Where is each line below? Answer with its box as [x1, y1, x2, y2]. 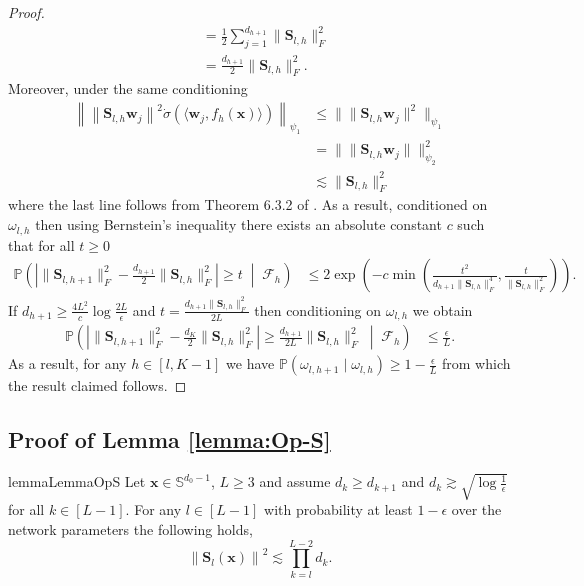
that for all [8, 234, 75, 255]
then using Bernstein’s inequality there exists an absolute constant [35, 214, 442, 235]
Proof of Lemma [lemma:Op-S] [8, 424, 331, 455]
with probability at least [264, 499, 413, 520]
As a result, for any [8, 353, 127, 374]
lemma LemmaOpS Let [8, 471, 146, 492]
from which [442, 353, 511, 374]
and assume [259, 471, 331, 492]
